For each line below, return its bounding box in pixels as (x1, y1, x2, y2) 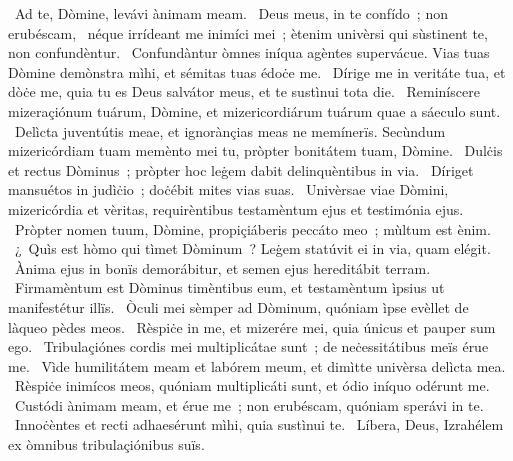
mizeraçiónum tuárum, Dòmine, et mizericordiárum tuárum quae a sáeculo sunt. (8, 100, 501, 121)
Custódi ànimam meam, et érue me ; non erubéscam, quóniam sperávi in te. (14, 394, 484, 415)
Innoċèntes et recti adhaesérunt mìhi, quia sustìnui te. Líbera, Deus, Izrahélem (14, 414, 504, 435)
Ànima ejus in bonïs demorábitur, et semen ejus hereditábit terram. (14, 257, 431, 278)
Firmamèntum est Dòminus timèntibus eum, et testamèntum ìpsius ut (14, 277, 445, 298)
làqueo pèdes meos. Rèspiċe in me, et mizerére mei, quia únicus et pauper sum (8, 316, 496, 337)
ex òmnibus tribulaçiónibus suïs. (8, 434, 205, 455)
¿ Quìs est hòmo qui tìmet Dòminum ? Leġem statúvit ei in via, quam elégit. (14, 238, 491, 259)
